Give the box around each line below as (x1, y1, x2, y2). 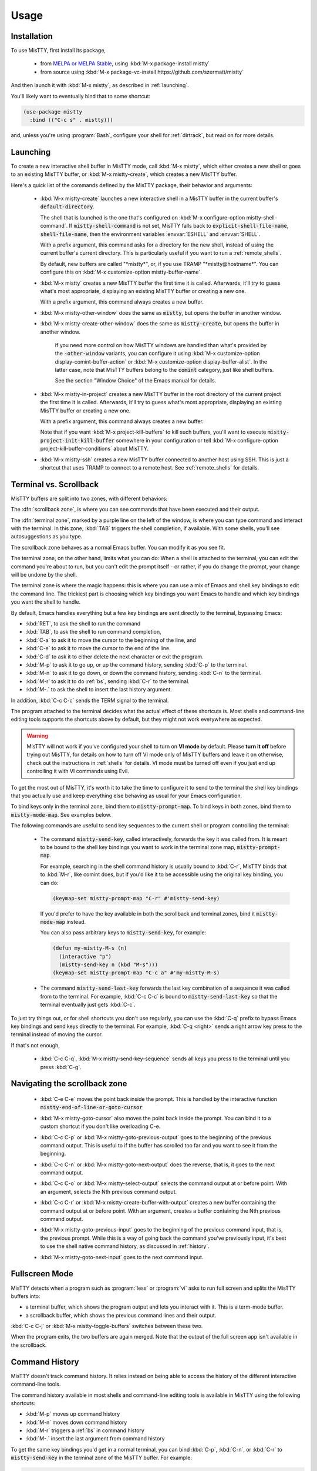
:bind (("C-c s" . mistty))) (29, 117, 114, 123)
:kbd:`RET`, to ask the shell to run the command (25, 620, 141, 627)
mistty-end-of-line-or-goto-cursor (40, 1104, 143, 1111)
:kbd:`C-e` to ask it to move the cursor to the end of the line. (25, 645, 171, 652)
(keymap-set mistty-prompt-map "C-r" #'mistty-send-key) (52, 895, 220, 901)
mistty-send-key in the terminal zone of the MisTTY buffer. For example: (11, 1454, 192, 1462)
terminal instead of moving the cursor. (11, 1031, 103, 1038)
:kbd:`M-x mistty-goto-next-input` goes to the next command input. (40, 1253, 204, 1260)
